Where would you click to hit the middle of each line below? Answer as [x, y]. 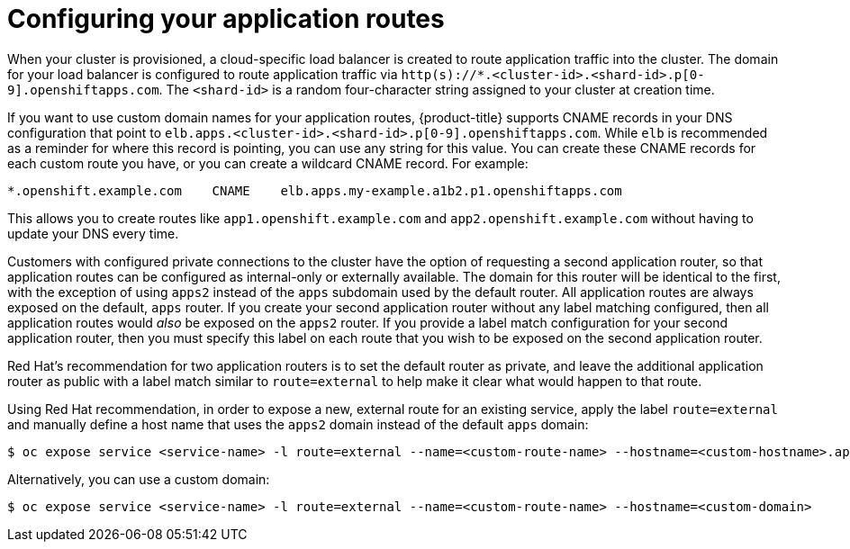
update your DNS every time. [93, 233]
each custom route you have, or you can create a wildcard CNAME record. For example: [268, 163]
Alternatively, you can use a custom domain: [139, 479]
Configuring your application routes [226, 19]
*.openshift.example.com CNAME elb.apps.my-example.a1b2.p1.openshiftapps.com [315, 190]
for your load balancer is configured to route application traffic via [203, 74]
